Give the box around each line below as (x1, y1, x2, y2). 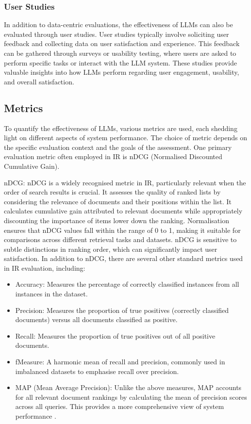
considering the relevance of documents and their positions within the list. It (4, 196, 232, 206)
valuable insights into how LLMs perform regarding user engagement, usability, (4, 67, 239, 77)
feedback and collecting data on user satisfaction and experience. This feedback (4, 38, 240, 49)
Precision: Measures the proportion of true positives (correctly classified (15, 305, 229, 315)
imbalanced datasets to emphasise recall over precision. (15, 366, 179, 376)
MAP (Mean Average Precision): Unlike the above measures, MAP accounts (15, 382, 242, 392)
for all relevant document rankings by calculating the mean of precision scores (15, 391, 247, 402)
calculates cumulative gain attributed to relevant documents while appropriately (4, 206, 243, 216)
